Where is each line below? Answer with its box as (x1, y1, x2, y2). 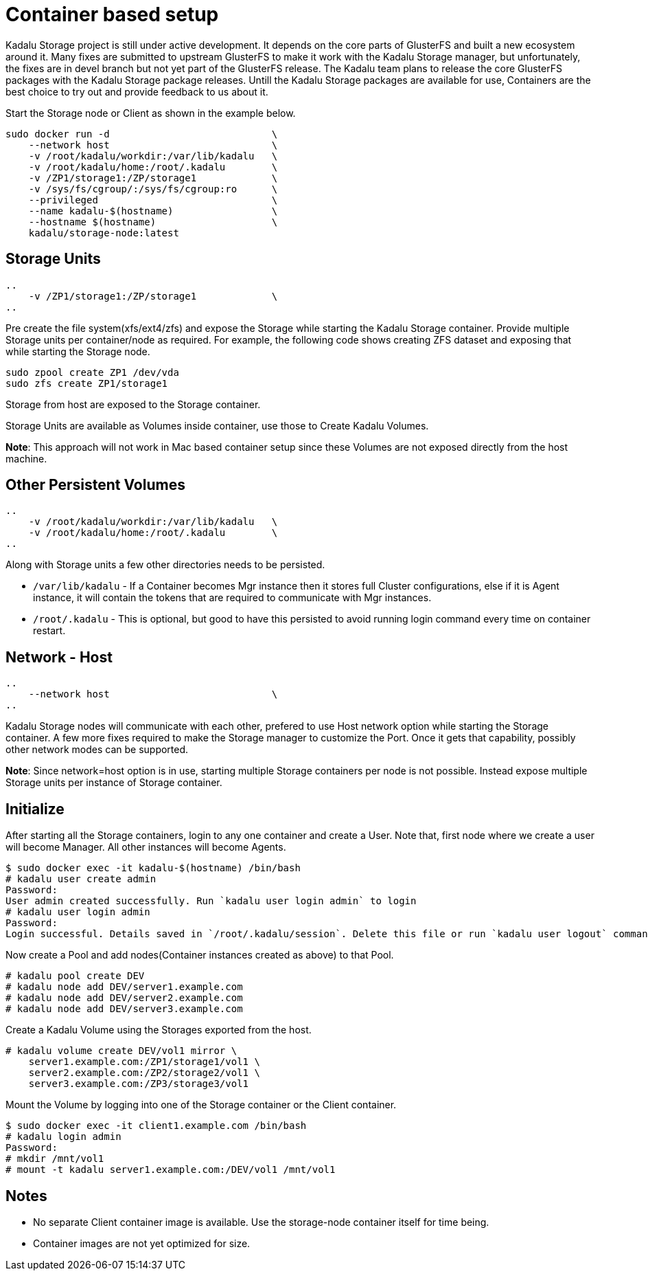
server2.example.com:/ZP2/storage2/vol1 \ (28, 1067, 260, 1079)
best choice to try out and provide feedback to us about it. (5, 85, 268, 98)
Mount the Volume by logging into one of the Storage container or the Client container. (5, 1099, 397, 1111)
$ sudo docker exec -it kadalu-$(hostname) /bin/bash (5, 862, 301, 874)
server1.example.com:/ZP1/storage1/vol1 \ (28, 1056, 260, 1068)
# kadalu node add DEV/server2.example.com (5, 992, 243, 1004)
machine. (5, 452, 47, 464)
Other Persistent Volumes (5, 476, 185, 494)
